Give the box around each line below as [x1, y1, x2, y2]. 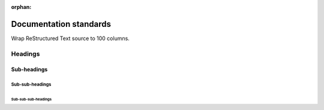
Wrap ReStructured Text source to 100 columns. [11, 35, 130, 42]
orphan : [11, 4, 32, 10]
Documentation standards [11, 19, 111, 29]
